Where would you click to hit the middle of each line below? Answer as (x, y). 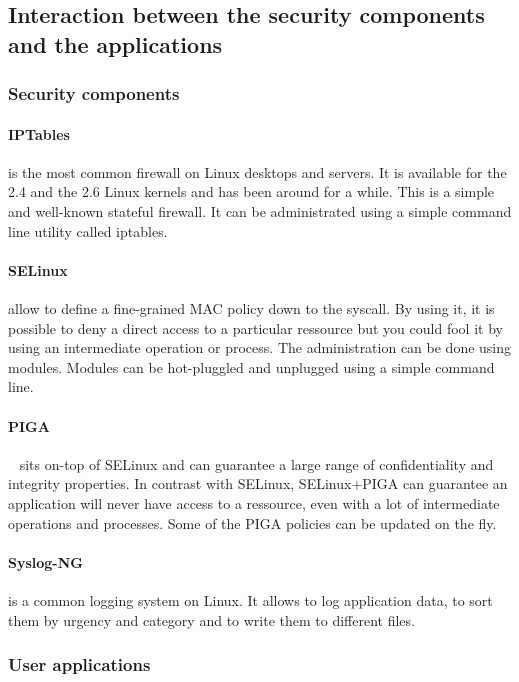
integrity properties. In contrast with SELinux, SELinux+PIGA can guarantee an (258, 483)
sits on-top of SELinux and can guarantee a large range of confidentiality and (256, 463)
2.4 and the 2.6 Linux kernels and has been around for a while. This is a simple (251, 191)
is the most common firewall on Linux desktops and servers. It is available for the (257, 171)
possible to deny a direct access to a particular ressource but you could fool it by (255, 327)
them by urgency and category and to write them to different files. (211, 619)
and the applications (115, 43)
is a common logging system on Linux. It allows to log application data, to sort (250, 599)
